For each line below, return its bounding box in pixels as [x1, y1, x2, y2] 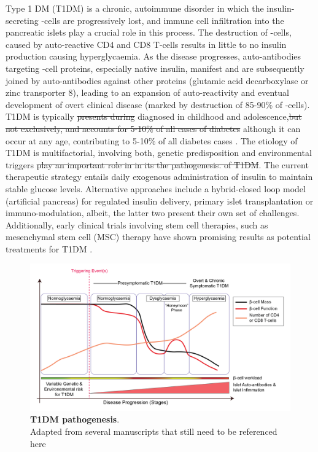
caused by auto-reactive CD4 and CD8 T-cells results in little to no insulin [6, 37, 287, 50]
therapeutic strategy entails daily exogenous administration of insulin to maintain [6, 170, 313, 183]
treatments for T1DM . [6, 242, 93, 255]
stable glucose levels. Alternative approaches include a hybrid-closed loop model [6, 182, 306, 195]
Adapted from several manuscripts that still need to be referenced [30, 424, 277, 437]
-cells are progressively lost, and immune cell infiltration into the [41, 14, 284, 26]
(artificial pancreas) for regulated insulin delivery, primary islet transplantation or [6, 194, 314, 207]
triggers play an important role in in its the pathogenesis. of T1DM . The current [6, 158, 309, 171]
